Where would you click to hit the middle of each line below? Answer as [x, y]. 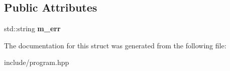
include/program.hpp [37, 62]
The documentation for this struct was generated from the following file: [115, 45]
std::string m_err [32, 28]
